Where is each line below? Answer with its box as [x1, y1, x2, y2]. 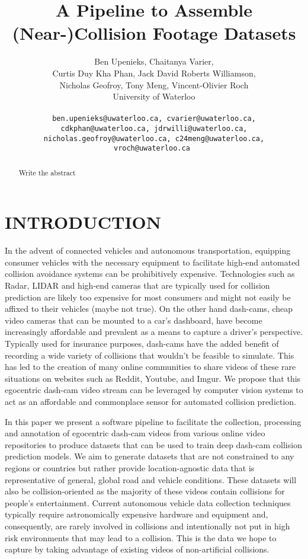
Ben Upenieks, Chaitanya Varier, [94, 55, 214, 68]
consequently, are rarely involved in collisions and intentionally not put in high [5, 519, 290, 532]
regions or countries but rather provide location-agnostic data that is [5, 461, 255, 474]
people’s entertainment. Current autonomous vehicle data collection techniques [5, 496, 291, 509]
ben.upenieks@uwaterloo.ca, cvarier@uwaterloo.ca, [52, 114, 256, 123]
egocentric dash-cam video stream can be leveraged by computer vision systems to [5, 384, 303, 396]
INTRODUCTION [5, 210, 162, 234]
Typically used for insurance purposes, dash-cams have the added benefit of [5, 337, 279, 350]
